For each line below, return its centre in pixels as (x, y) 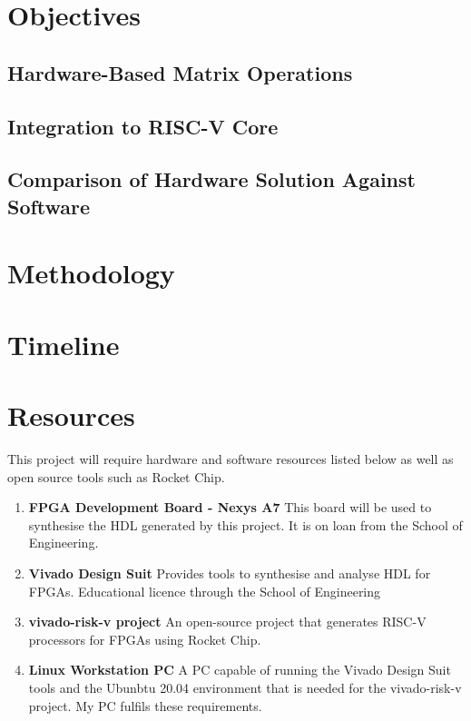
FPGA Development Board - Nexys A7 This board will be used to (230, 507)
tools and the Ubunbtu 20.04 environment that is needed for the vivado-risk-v (245, 687)
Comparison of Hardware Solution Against (211, 179)
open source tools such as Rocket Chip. (116, 476)
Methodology (91, 273)
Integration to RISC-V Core (143, 126)
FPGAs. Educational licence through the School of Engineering (205, 591)
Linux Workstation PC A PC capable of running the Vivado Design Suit (240, 670)
